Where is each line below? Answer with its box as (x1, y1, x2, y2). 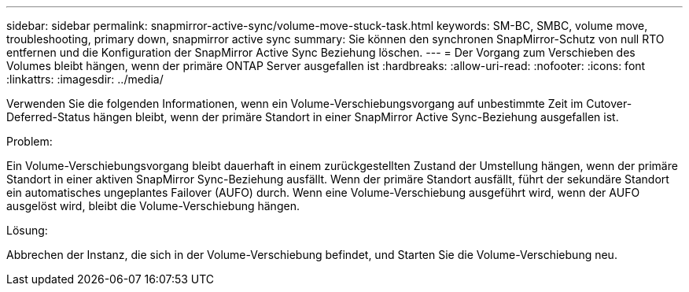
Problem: (6, 135, 53, 148)
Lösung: (6, 224, 48, 237)
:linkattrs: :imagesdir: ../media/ (6, 72, 164, 86)
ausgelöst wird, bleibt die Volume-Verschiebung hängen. (6, 199, 300, 213)
